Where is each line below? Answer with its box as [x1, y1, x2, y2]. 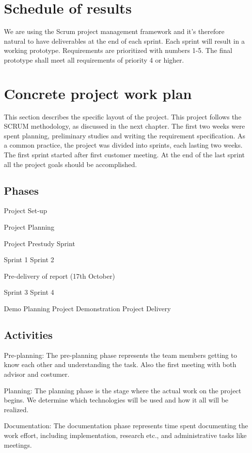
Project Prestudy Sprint [4, 238, 75, 248]
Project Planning [4, 221, 54, 232]
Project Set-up [4, 205, 47, 216]
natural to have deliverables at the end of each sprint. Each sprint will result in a [4, 35, 245, 46]
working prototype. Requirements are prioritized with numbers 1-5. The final [4, 45, 233, 55]
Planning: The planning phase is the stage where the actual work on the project [4, 385, 241, 395]
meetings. [4, 439, 32, 450]
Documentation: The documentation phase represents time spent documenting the [4, 420, 248, 431]
